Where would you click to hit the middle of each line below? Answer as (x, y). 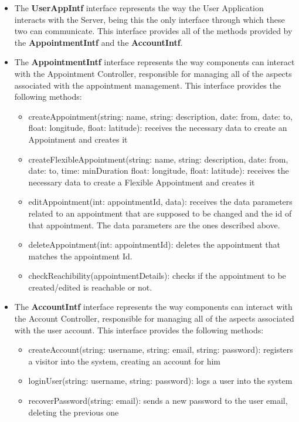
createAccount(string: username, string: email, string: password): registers (161, 350)
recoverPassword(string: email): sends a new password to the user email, (158, 401)
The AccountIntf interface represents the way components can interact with (153, 307)
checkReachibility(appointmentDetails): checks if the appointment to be (157, 276)
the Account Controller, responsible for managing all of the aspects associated (154, 318)
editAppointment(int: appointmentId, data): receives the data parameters (160, 202)
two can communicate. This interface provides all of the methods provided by (153, 31)
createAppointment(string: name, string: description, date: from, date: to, (160, 116)
